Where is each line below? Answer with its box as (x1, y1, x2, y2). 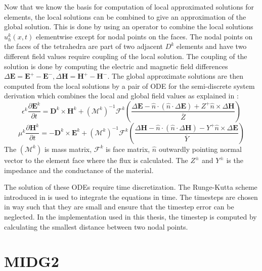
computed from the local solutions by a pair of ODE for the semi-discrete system (4, 80, 255, 91)
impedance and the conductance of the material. (4, 165, 154, 175)
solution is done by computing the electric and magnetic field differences (4, 61, 228, 71)
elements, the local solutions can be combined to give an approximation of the (4, 11, 246, 22)
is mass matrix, (44, 143, 92, 154)
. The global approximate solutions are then (107, 71, 243, 81)
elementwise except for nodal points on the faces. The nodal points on (35, 31, 253, 41)
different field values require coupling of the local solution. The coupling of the (4, 50, 247, 61)
